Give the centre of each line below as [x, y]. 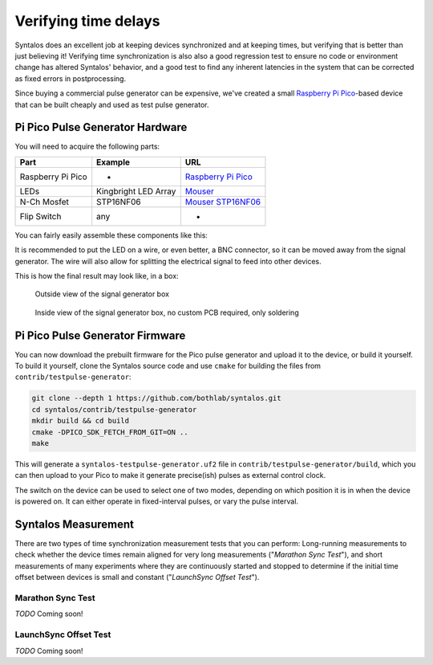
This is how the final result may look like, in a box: [97, 275]
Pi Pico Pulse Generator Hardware [101, 127]
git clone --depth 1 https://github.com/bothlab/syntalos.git [156, 398]
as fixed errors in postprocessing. [71, 78]
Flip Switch [40, 216]
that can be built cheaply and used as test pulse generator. [112, 104]
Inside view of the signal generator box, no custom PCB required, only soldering [167, 312]
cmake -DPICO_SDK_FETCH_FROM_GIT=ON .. [110, 432]
